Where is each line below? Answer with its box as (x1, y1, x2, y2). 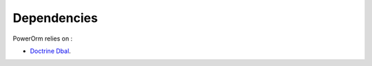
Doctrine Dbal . (30, 47, 72, 55)
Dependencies (12, 10, 98, 25)
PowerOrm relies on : (12, 34, 73, 43)
